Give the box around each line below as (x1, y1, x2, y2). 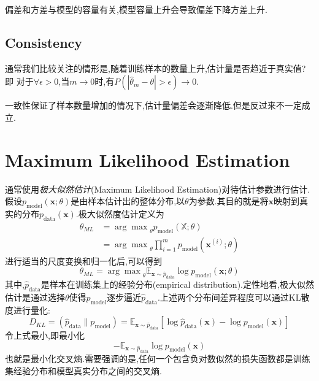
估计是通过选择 (5, 290, 65, 303)
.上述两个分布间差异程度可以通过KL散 (157, 290, 310, 303)
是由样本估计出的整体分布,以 (71, 194, 185, 207)
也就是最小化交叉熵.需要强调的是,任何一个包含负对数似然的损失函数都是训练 (5, 352, 310, 365)
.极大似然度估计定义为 (75, 207, 164, 220)
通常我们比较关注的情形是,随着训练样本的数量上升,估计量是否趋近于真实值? (5, 61, 306, 74)
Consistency (5, 33, 83, 52)
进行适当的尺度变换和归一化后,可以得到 (5, 254, 162, 267)
